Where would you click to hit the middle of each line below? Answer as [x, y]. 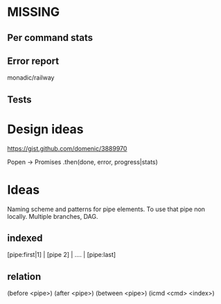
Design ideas [46, 129]
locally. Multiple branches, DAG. [53, 216]
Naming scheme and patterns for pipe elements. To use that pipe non [106, 209]
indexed [25, 239]
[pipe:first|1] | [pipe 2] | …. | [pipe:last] [62, 255]
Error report [33, 61]
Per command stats [50, 38]
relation [24, 277]
